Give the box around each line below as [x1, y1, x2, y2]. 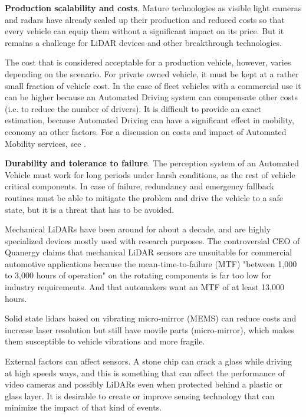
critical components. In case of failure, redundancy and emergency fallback [5, 180, 274, 192]
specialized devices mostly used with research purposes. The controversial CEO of [5, 234, 300, 247]
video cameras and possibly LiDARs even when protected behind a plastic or [5, 378, 283, 390]
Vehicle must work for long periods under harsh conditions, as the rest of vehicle [5, 168, 295, 180]
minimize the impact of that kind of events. [5, 401, 162, 413]
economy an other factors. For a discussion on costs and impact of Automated [5, 125, 287, 137]
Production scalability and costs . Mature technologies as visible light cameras [5, 2, 302, 14]
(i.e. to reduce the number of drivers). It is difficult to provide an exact [5, 102, 262, 114]
